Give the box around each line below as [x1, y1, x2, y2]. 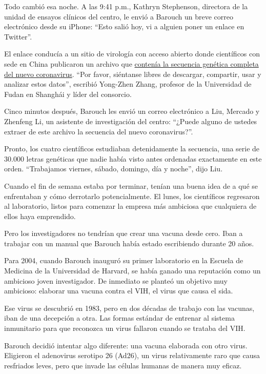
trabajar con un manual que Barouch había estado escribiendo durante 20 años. [4, 238, 254, 248]
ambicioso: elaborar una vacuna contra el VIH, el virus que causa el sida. [4, 285, 233, 296]
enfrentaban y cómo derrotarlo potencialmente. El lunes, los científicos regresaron [4, 190, 260, 201]
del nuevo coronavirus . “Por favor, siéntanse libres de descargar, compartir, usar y [4, 68, 261, 79]
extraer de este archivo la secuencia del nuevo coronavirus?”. [4, 126, 193, 136]
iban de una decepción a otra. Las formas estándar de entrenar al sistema [4, 312, 235, 323]
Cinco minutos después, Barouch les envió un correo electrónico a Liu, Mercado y [4, 106, 260, 116]
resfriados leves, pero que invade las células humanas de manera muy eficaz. [4, 360, 242, 370]
